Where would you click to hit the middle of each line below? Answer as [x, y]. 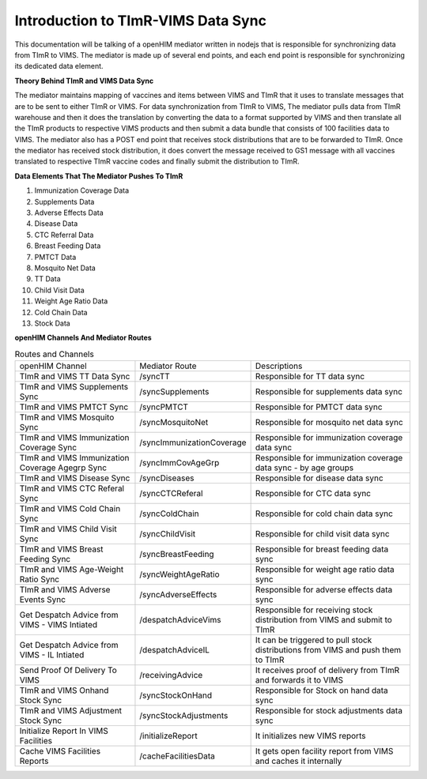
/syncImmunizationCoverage [193, 442]
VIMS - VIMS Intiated [59, 625]
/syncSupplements [174, 392]
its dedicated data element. [59, 66]
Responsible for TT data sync [310, 377]
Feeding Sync [45, 559]
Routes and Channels [54, 354]
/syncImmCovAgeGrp [179, 463]
